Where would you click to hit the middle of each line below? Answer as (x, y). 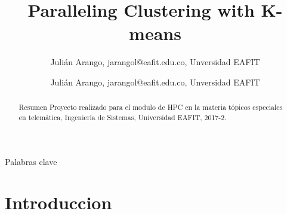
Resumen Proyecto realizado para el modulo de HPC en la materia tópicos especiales (151, 107)
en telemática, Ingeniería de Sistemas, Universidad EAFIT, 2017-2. (123, 117)
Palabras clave (31, 161)
